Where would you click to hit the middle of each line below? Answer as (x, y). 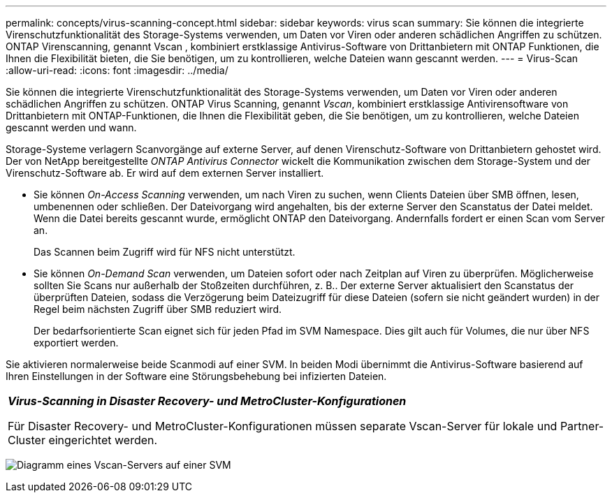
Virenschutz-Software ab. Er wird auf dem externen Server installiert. (165, 173)
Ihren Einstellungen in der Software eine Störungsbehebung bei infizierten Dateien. (196, 376)
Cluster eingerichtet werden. (83, 440)
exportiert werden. (76, 343)
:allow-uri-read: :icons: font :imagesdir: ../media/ (117, 70)
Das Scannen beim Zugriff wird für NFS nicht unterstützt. (165, 252)
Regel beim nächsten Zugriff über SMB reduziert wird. (158, 309)
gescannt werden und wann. (71, 127)
